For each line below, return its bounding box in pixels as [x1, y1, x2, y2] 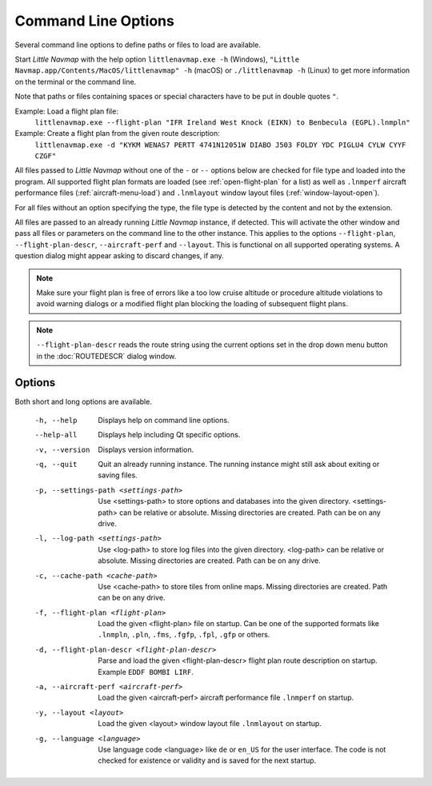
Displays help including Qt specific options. [98, 430, 241, 440]
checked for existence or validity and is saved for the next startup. [98, 756, 317, 765]
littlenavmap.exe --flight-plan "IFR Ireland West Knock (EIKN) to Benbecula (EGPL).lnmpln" [34, 118, 411, 127]
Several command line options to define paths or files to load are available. [14, 40, 262, 50]
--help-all [34, 430, 78, 440]
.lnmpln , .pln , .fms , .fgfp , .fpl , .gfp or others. [98, 630, 270, 640]
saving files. [98, 470, 138, 480]
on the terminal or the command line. [14, 77, 137, 86]
